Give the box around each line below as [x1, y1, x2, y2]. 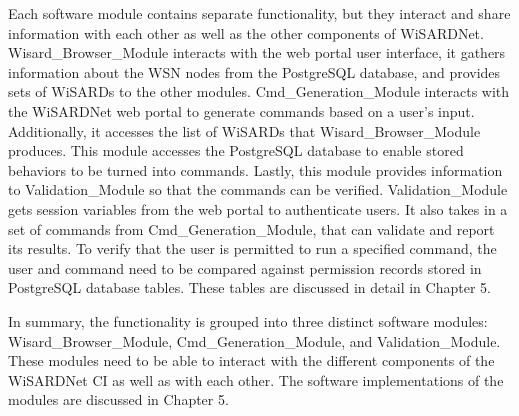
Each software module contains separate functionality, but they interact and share [8, 3, 511, 23]
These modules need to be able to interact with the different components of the [8, 350, 495, 371]
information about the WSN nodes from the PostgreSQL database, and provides [8, 61, 501, 82]
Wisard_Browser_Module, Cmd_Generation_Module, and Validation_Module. [8, 330, 501, 351]
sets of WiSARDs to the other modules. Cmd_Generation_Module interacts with [8, 81, 510, 102]
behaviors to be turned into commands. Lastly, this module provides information [8, 159, 503, 180]
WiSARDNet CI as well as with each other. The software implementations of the [8, 369, 504, 390]
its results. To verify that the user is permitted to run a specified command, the [8, 238, 497, 259]
